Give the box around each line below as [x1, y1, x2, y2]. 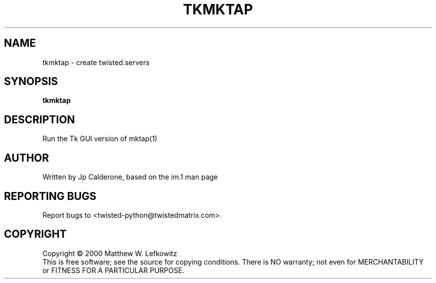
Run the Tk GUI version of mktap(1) [42, 134, 157, 143]
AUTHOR [4, 151, 49, 164]
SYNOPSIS [4, 75, 58, 88]
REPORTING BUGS [4, 189, 97, 202]
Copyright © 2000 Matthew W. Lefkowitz [42, 249, 177, 258]
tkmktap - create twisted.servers [42, 58, 150, 67]
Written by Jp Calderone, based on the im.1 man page [42, 173, 218, 182]
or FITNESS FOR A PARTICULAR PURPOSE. [42, 266, 185, 275]
